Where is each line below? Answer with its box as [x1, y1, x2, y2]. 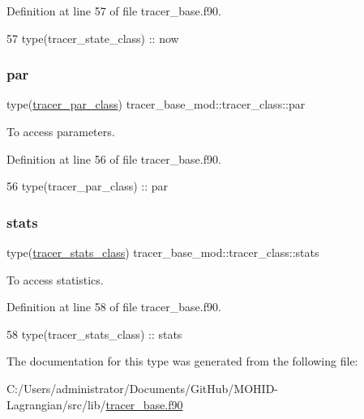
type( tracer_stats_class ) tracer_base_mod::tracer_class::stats [6, 244, 319, 260]
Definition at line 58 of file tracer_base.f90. [6, 298, 221, 315]
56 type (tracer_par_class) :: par [6, 177, 169, 195]
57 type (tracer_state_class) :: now [6, 29, 179, 46]
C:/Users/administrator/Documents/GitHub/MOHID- [6, 379, 278, 396]
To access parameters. [6, 123, 115, 139]
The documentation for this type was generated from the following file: [6, 353, 358, 370]
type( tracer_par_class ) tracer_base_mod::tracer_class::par [6, 96, 306, 113]
